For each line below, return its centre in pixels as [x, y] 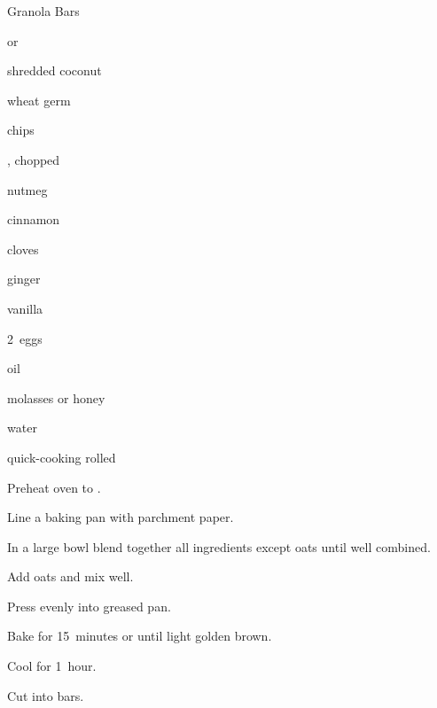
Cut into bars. [46, 695]
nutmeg [27, 189]
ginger [24, 279]
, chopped [34, 159]
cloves [23, 249]
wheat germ [39, 100]
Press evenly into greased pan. [89, 606]
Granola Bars [43, 11]
